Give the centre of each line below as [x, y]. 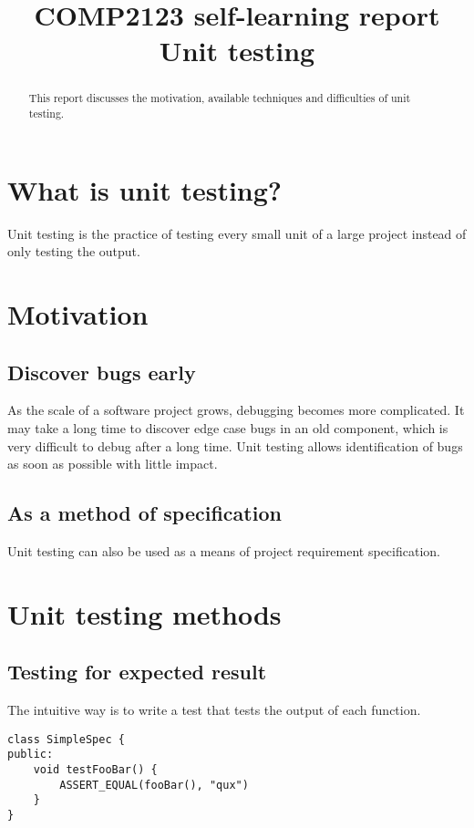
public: [31, 755]
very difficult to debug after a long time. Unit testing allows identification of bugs [235, 445]
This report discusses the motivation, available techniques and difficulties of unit [220, 98]
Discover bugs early [102, 372]
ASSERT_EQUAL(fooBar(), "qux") [154, 785]
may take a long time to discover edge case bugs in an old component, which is [228, 427]
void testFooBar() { [95, 770]
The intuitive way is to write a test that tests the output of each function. [214, 710]
